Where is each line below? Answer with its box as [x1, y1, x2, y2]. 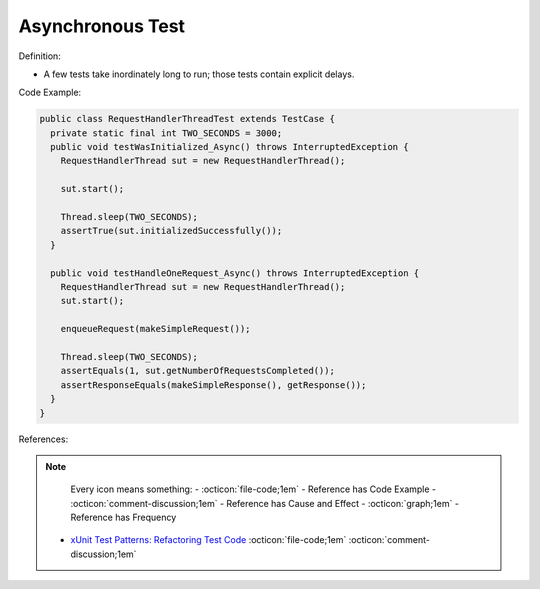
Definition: [18, 50, 62, 62]
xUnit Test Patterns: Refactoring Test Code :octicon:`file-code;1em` [70, 534, 347, 546]
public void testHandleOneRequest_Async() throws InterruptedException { [50, 267, 420, 279]
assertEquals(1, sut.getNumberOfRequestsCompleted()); [60, 365, 335, 377]
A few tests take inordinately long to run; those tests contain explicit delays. [43, 68, 355, 80]
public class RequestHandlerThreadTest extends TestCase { [39, 113, 335, 125]
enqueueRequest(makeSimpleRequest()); [60, 323, 251, 335]
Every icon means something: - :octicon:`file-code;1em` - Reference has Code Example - [70, 483, 437, 495]
